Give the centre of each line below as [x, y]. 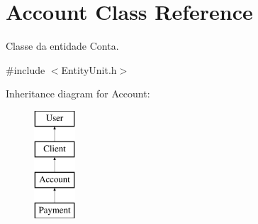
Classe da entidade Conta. [62, 46]
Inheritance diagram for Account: [78, 94]
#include [26, 69]
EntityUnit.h [89, 69]
